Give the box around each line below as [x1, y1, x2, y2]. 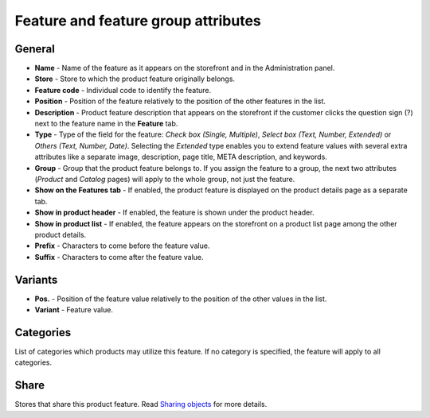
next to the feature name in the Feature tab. [34, 119, 178, 129]
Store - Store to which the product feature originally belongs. [34, 74, 235, 83]
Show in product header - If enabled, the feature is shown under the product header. [34, 207, 315, 218]
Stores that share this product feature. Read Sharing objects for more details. [14, 400, 268, 409]
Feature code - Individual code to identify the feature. [34, 85, 212, 95]
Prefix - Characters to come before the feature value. [34, 241, 210, 250]
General [14, 42, 56, 56]
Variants [14, 273, 58, 286]
